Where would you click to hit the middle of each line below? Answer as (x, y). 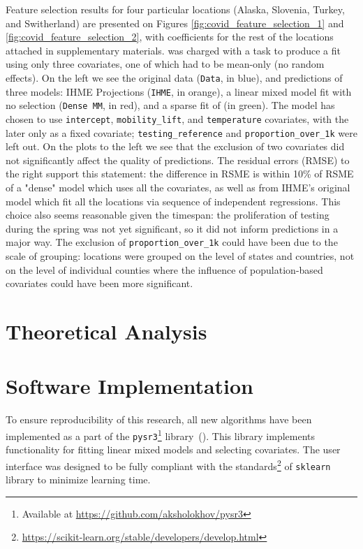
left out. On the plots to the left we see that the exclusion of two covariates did (175, 146)
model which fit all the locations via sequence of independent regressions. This (173, 201)
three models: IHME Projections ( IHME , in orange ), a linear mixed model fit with (179, 91)
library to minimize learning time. (78, 480)
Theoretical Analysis (106, 331)
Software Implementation (130, 386)
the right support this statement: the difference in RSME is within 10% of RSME (180, 174)
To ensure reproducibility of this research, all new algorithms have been (159, 419)
